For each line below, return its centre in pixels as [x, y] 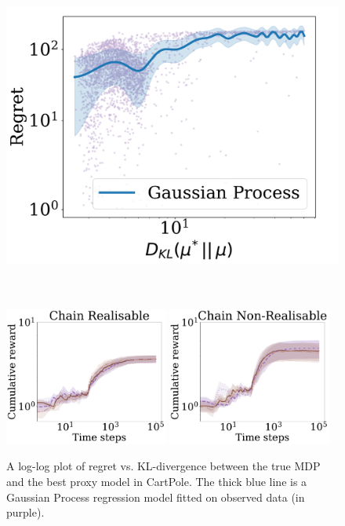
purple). [25, 512]
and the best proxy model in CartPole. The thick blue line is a [157, 481]
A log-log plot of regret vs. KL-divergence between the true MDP [163, 466]
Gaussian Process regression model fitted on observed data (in [156, 497]
